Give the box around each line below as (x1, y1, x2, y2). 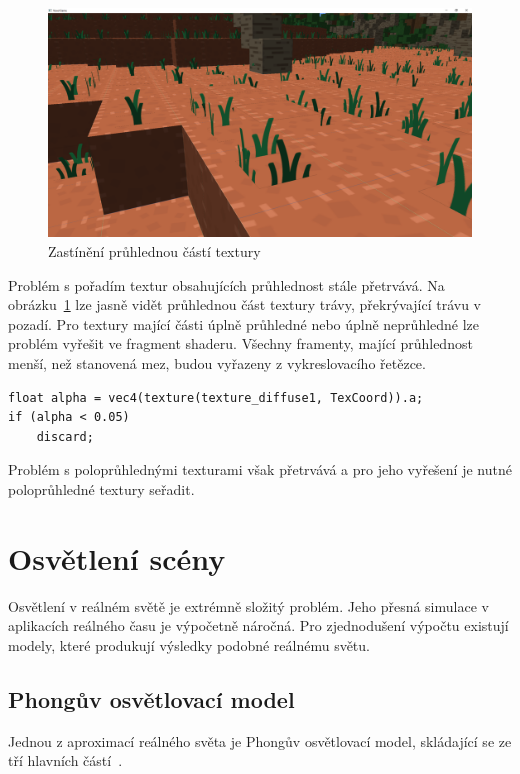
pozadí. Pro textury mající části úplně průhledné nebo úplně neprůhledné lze (8, 313, 480, 334)
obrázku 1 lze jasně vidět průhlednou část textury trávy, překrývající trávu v (8, 294, 481, 315)
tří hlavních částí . (8, 750, 123, 771)
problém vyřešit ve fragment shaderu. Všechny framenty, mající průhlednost (8, 333, 473, 354)
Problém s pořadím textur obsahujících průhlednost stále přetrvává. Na (8, 274, 445, 295)
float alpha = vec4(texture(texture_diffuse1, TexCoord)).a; (8, 390, 424, 405)
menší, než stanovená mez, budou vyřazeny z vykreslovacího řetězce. (8, 352, 426, 373)
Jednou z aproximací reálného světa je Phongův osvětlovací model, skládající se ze (8, 730, 512, 751)
